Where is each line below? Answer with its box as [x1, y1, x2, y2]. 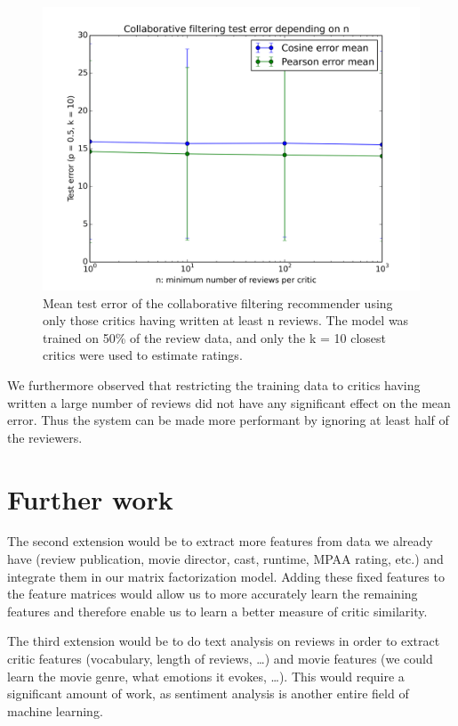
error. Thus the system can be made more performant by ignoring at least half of [7, 411, 449, 429]
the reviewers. [7, 428, 83, 446]
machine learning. [7, 701, 103, 720]
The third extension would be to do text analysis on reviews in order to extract [7, 632, 440, 650]
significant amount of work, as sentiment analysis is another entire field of [7, 684, 409, 703]
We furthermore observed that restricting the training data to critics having [7, 375, 421, 394]
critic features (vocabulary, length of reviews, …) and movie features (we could [7, 649, 433, 668]
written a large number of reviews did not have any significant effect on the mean [7, 393, 451, 412]
